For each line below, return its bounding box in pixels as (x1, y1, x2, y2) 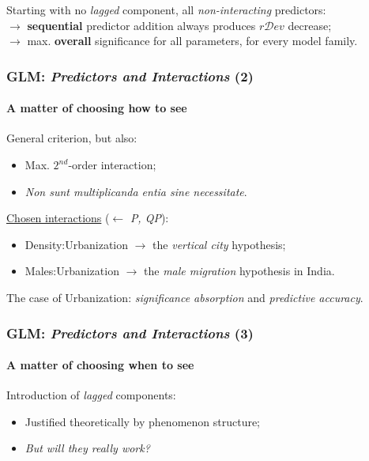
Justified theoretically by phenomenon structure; (24, 413, 261, 429)
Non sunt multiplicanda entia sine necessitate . (24, 183, 247, 199)
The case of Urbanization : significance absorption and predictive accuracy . (6, 289, 363, 305)
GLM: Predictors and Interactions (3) (6, 323, 254, 342)
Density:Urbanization (24, 236, 129, 252)
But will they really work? (24, 440, 150, 456)
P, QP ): (130, 210, 169, 226)
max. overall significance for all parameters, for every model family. (27, 32, 358, 49)
